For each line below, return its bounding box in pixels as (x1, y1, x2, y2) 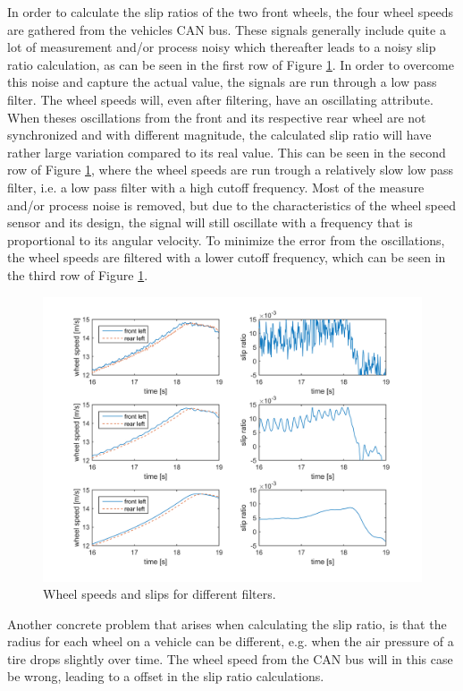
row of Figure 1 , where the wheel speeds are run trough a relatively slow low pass (7, 160, 453, 179)
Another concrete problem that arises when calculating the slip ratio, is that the (7, 614, 447, 633)
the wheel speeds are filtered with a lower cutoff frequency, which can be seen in (7, 248, 446, 267)
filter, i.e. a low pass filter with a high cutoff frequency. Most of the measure (7, 177, 425, 196)
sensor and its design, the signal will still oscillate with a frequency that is (7, 213, 413, 232)
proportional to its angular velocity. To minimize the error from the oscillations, (7, 230, 445, 249)
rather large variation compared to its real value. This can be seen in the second (7, 142, 446, 161)
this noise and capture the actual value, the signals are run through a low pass (7, 73, 437, 91)
